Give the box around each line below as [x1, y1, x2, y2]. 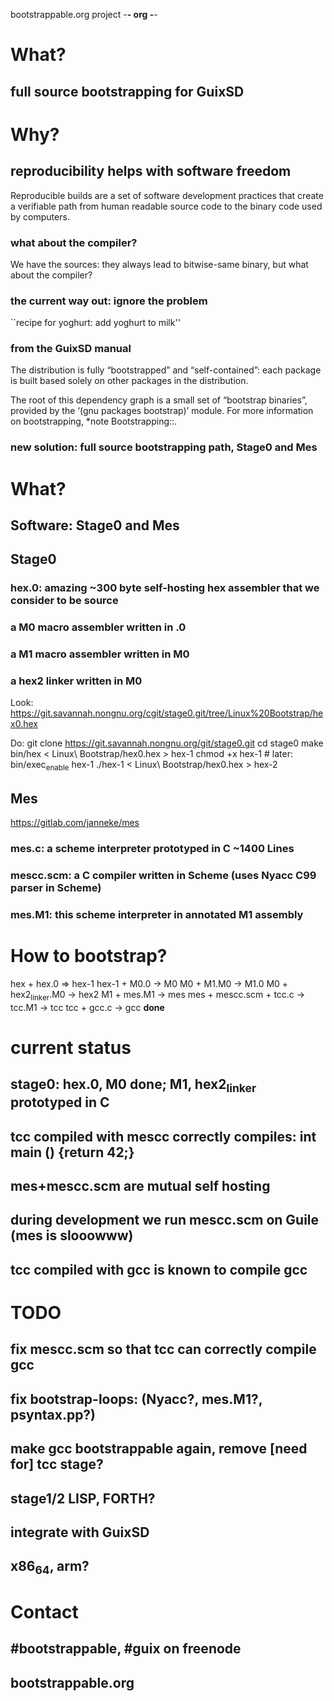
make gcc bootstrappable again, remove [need [10, 1440, 308, 1458]
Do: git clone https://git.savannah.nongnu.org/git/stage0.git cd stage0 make [10, 737, 324, 749]
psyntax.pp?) [10, 1406, 97, 1423]
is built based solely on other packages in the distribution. [10, 375, 249, 387]
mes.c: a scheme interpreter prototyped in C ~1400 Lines [10, 841, 295, 855]
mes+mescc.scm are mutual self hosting [10, 1178, 271, 1195]
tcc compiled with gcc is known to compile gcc [10, 1261, 308, 1278]
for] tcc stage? [10, 1456, 104, 1473]
